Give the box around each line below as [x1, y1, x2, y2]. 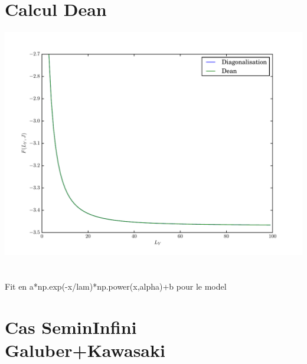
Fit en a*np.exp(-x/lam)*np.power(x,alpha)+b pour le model [5, 280, 227, 292]
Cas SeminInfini [5, 314, 137, 339]
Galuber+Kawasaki [5, 337, 165, 362]
